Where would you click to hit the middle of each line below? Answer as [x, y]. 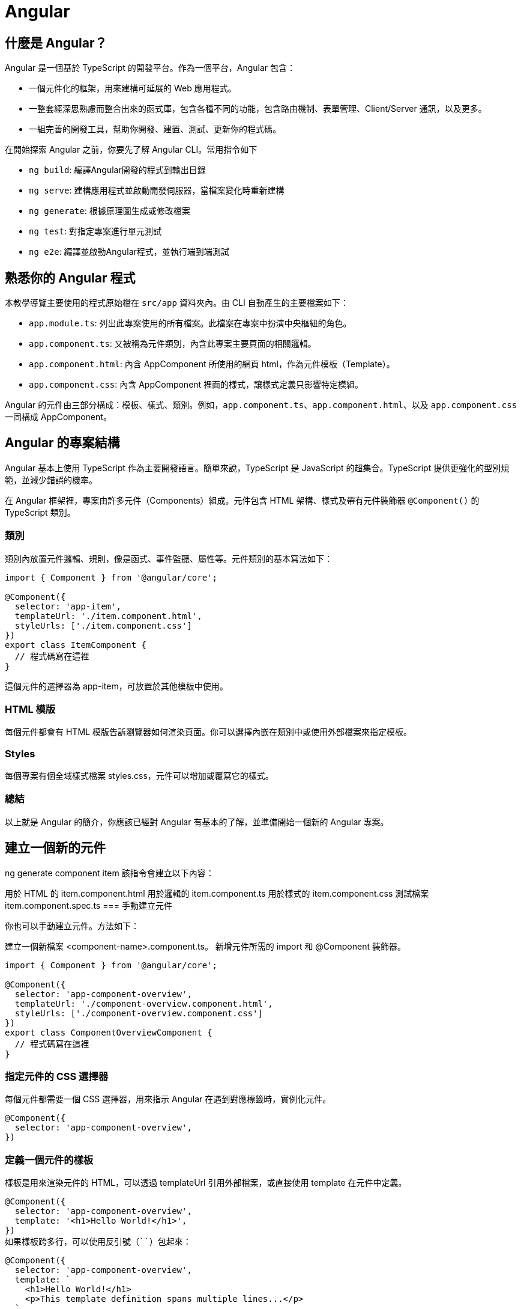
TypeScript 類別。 [40, 512]
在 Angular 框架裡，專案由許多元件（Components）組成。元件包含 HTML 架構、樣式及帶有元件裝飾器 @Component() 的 [242, 500]
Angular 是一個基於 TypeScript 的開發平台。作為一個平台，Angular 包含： [150, 68]
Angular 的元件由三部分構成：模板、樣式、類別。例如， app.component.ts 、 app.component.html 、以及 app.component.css [261, 405]
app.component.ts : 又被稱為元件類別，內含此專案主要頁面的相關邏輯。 [173, 344]
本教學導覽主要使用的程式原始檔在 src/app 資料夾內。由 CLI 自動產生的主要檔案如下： [177, 303]
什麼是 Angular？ [56, 43]
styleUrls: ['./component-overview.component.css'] [139, 1013]
